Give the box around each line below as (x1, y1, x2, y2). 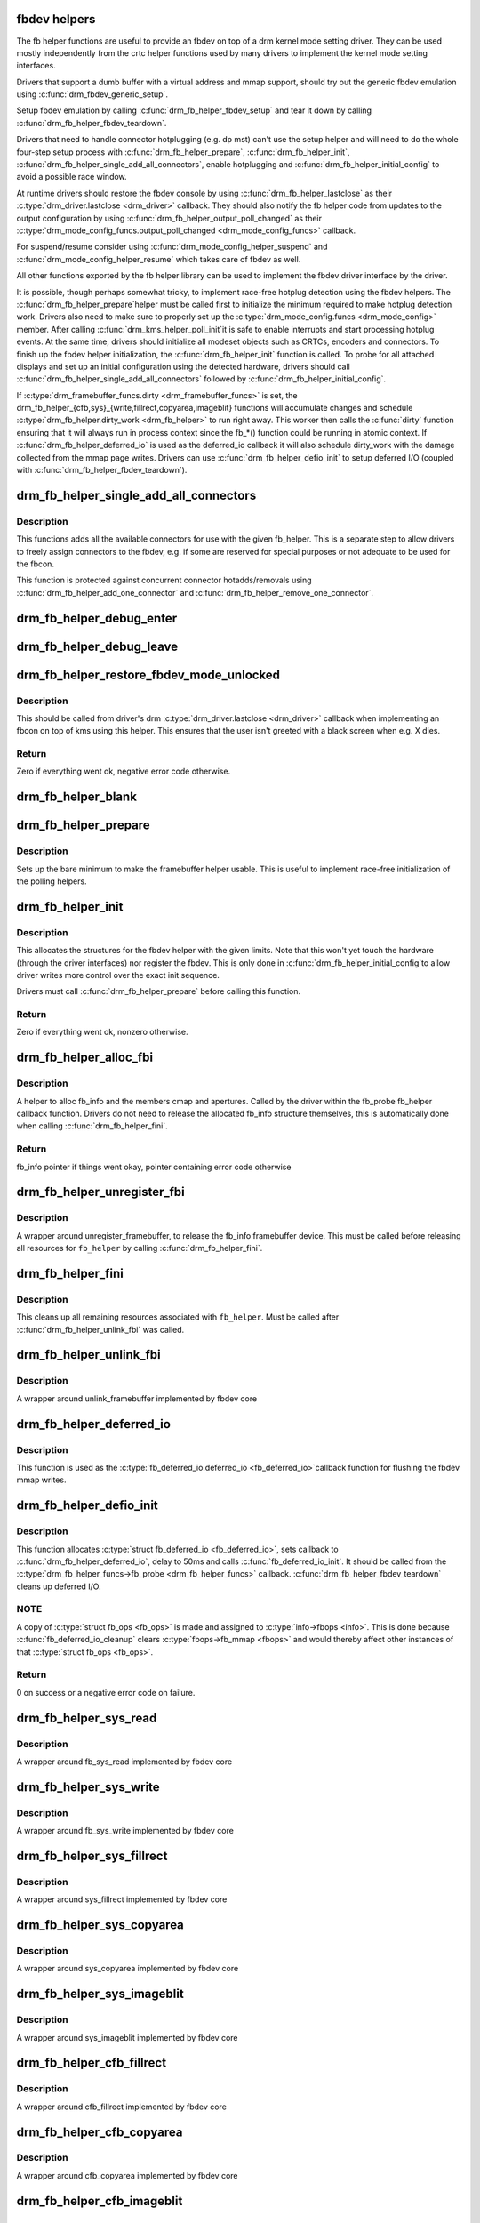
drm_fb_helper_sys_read (16, 1710, 157, 1725)
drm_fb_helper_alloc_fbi (16, 1050, 154, 1065)
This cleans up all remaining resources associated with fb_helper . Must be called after (16, 1312, 340, 1322)
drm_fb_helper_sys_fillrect (16, 1848, 168, 1863)
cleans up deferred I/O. (16, 1581, 101, 1592)
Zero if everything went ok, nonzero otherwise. (16, 1027, 188, 1038)
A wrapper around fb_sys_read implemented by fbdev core (16, 1756, 233, 1767)
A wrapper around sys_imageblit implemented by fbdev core (16, 2032, 239, 2042)
